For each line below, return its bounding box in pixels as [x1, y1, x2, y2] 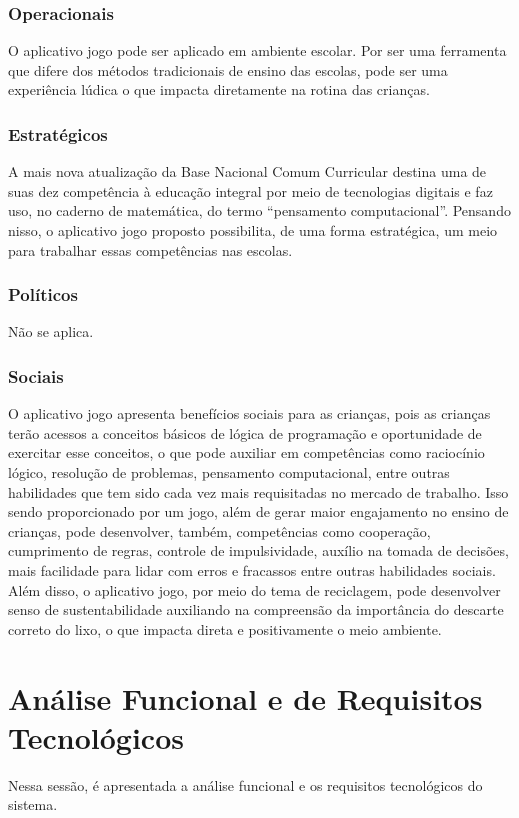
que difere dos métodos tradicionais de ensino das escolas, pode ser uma [8, 59, 448, 80]
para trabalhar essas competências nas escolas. [8, 239, 293, 260]
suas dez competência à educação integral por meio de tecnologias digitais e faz [8, 180, 493, 201]
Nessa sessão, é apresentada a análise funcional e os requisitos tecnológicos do [8, 774, 483, 795]
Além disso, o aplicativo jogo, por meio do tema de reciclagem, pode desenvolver [8, 579, 501, 600]
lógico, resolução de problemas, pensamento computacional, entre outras [8, 462, 450, 482]
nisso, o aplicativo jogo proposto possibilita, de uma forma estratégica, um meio [8, 220, 498, 240]
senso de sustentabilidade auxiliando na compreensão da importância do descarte [8, 599, 504, 620]
